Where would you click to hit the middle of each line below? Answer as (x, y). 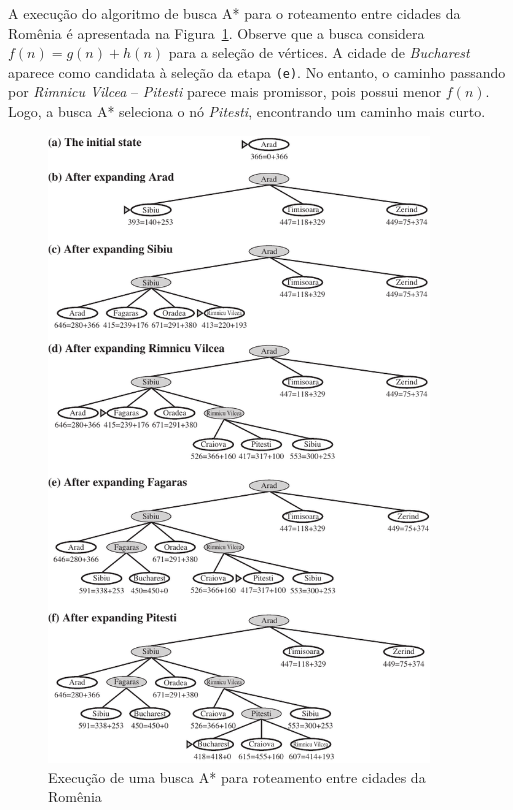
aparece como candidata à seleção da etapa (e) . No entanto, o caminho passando (257, 71)
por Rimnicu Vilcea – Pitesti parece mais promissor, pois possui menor (225, 91)
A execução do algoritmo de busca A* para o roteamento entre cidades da (234, 13)
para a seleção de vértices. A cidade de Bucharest (319, 52)
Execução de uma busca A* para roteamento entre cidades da (237, 776)
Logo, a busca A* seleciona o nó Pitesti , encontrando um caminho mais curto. (247, 111)
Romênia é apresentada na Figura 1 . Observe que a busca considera (216, 32)
